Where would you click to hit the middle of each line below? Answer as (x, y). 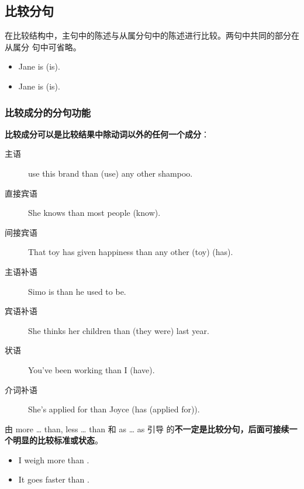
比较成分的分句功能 (48, 112)
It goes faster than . (54, 479)
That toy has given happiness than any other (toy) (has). (131, 252)
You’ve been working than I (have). (91, 369)
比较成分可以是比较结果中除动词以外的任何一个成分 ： (107, 134)
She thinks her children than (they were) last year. (119, 330)
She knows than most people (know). (94, 213)
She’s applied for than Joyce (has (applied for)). (114, 409)
